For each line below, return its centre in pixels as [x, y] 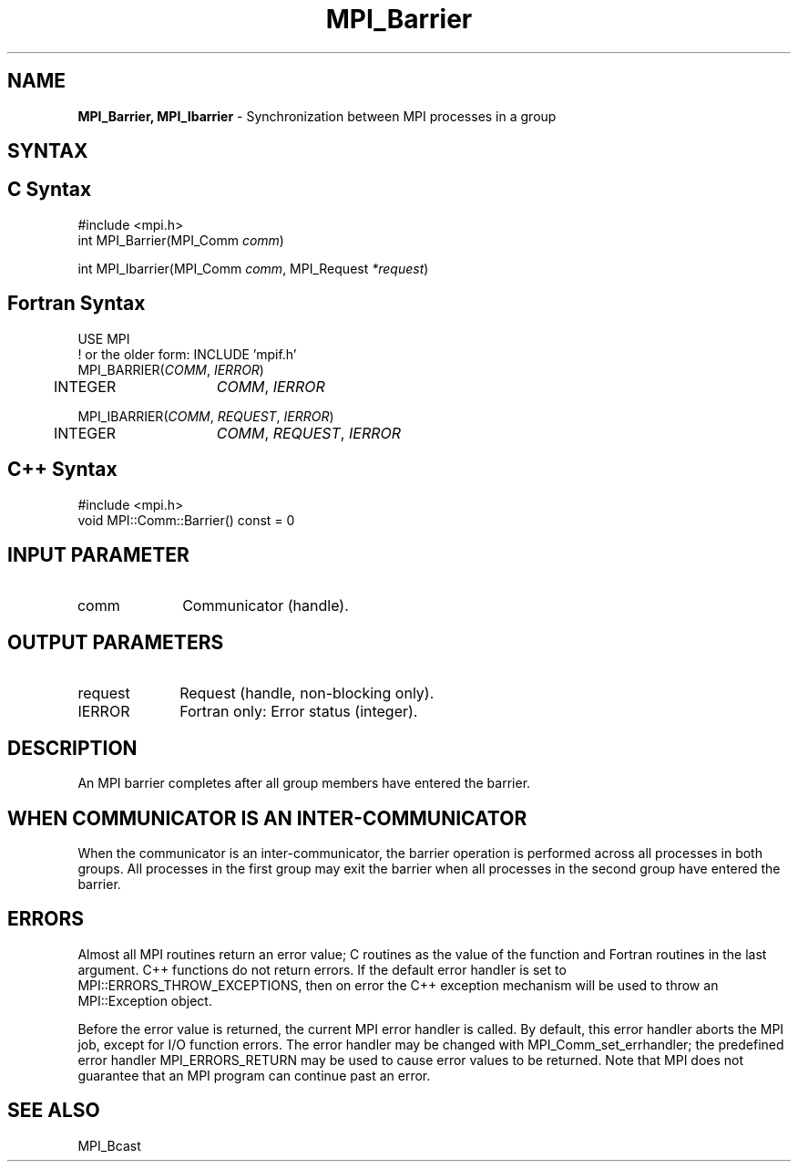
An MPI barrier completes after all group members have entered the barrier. [304, 783]
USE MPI [104, 338]
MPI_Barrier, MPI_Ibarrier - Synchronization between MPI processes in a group [317, 116]
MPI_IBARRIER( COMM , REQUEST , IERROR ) [206, 416]
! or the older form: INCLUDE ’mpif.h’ [187, 354]
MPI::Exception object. [145, 1000]
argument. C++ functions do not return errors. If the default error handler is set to [322, 969]
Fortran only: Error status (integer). [299, 712]
